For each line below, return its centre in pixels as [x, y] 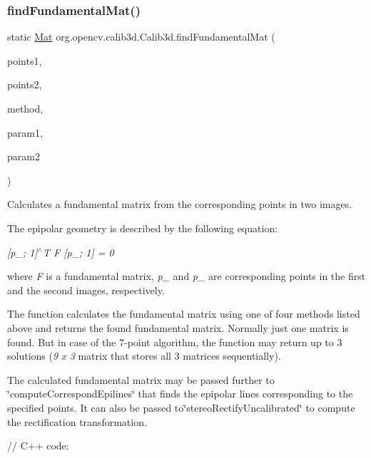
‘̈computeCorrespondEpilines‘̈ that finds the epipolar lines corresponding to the [180, 394]
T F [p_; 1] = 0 [78, 252]
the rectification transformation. [77, 421]
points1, [25, 60]
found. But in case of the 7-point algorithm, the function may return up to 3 [175, 342]
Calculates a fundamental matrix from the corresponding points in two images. [180, 204]
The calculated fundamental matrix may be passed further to [141, 379]
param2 [24, 156]
